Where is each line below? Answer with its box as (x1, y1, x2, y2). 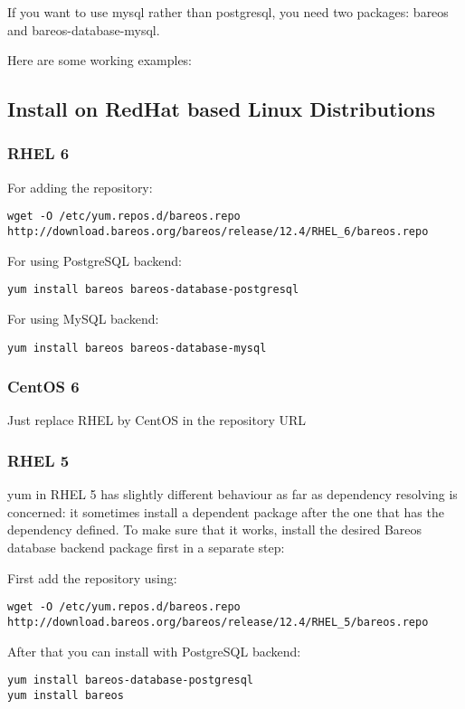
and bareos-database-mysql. (7, 20, 160, 39)
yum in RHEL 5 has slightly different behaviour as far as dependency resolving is (7, 485, 458, 504)
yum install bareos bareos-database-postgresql (7, 283, 299, 297)
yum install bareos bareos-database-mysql (7, 341, 267, 354)
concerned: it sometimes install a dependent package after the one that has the (7, 502, 444, 521)
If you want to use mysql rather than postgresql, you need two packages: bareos (7, 3, 449, 21)
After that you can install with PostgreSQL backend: (7, 641, 301, 660)
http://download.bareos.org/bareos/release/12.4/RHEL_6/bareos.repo (7, 225, 429, 239)
